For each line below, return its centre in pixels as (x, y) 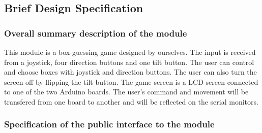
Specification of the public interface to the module (109, 124)
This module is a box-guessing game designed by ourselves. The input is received (130, 52)
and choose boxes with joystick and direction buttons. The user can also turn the (130, 72)
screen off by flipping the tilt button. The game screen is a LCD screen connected (131, 81)
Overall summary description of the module (96, 33)
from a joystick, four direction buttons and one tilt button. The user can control (129, 62)
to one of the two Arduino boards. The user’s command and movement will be (126, 92)
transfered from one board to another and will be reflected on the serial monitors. (131, 101)
